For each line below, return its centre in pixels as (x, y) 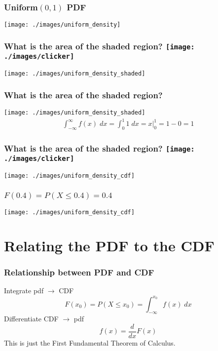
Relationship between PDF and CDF (79, 272)
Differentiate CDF (31, 319)
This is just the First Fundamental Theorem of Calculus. (90, 343)
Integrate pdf (24, 291)
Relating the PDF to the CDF (109, 246)
